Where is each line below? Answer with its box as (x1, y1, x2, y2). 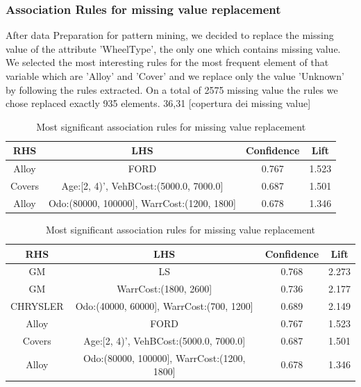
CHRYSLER (10, 299, 64, 313)
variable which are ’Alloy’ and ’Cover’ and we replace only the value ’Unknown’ (6, 69, 344, 83)
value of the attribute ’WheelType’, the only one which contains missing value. (6, 41, 341, 56)
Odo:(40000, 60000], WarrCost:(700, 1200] (75, 299, 253, 313)
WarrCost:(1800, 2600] (117, 281, 212, 296)
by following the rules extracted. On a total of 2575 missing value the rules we (6, 82, 338, 97)
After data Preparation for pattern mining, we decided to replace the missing (6, 28, 334, 42)
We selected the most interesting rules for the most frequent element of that (6, 55, 329, 69)
